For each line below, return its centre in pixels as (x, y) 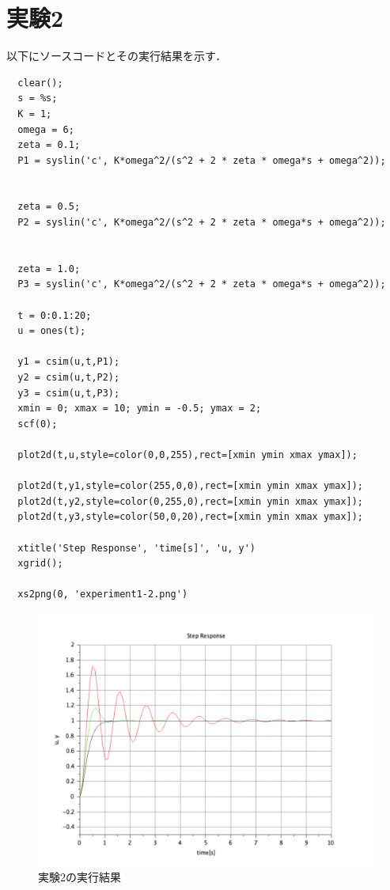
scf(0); (38, 424)
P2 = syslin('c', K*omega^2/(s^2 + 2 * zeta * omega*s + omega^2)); (202, 223)
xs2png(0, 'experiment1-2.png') (103, 595)
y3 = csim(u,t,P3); (69, 393)
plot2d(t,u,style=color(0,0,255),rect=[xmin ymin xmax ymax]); (187, 454)
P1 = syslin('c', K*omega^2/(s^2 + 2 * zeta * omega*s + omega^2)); (202, 160)
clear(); (40, 83)
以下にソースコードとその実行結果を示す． (117, 56)
